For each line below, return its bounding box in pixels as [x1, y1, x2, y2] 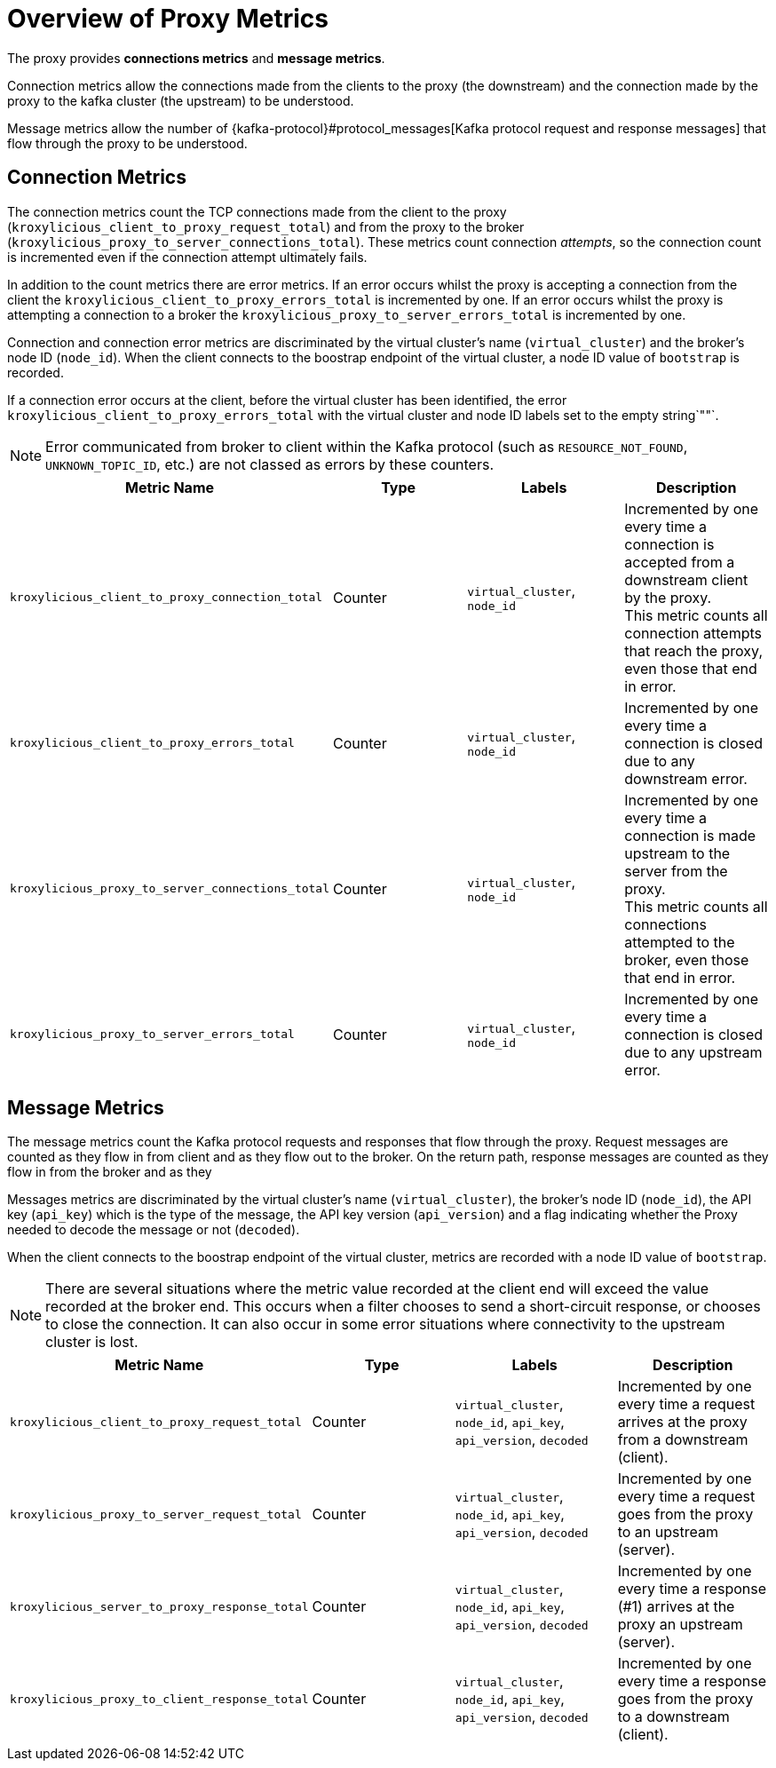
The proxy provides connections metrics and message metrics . [7, 50, 385, 66]
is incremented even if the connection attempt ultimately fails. [7, 249, 368, 265]
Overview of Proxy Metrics [7, 4, 329, 34]
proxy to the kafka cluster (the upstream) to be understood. [7, 92, 354, 108]
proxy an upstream [617, 1615, 743, 1634]
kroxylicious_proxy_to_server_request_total [10, 1507, 302, 1521]
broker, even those [624, 950, 749, 969]
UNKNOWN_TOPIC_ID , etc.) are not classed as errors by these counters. [45, 455, 495, 473]
